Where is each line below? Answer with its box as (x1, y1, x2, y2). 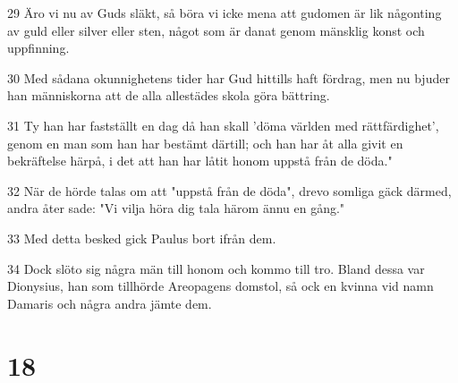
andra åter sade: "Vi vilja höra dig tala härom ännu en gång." (7, 199, 345, 217)
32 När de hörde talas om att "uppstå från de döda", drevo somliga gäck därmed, (7, 181, 452, 200)
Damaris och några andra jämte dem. (7, 294, 212, 312)
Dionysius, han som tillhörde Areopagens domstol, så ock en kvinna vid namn (7, 277, 434, 295)
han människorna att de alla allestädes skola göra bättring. (7, 86, 330, 105)
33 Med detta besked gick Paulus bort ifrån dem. (7, 228, 276, 247)
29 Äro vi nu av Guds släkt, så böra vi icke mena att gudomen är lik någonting (7, 4, 442, 21)
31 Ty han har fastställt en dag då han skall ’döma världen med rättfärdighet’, (7, 115, 439, 134)
